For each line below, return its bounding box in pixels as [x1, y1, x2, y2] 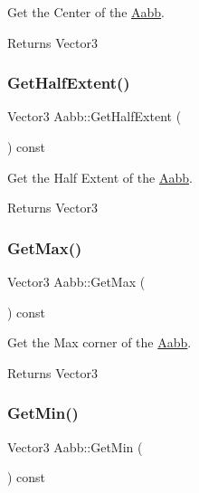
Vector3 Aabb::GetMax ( [7, 272, 146, 290]
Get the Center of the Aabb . [7, 3, 165, 21]
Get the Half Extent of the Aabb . [7, 167, 193, 186]
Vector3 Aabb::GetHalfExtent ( [7, 107, 182, 126]
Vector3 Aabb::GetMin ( [7, 437, 143, 456]
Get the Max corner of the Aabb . [7, 333, 192, 352]
